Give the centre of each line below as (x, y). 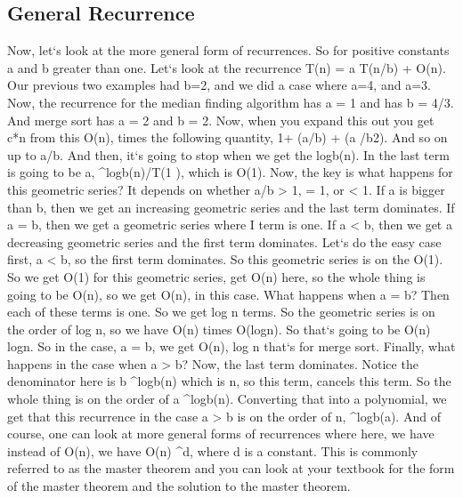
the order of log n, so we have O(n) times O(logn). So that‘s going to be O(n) (219, 329)
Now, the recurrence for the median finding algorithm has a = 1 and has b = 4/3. (231, 102)
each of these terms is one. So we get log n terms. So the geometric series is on (221, 312)
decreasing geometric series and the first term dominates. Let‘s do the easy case (224, 241)
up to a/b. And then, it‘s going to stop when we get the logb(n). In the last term (228, 154)
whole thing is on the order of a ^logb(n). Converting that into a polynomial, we (227, 399)
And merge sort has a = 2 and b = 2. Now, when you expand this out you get (221, 120)
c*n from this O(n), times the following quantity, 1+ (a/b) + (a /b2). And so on (227, 137)
